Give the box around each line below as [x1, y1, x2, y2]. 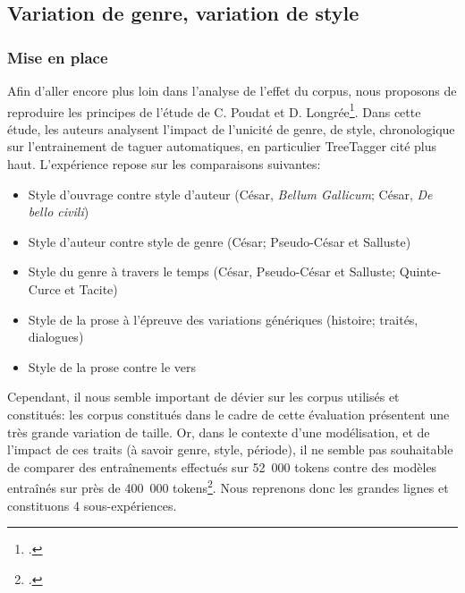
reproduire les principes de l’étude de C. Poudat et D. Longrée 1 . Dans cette [7, 99, 421, 121]
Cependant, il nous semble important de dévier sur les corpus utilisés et [7, 387, 400, 406]
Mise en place [7, 46, 108, 68]
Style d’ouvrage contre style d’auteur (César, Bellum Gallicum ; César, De [28, 184, 433, 203]
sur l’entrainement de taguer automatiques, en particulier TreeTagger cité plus [7, 137, 437, 156]
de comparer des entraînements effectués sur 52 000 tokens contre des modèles [7, 457, 437, 476]
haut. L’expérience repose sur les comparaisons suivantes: [7, 155, 321, 174]
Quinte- [399, 262, 442, 281]
